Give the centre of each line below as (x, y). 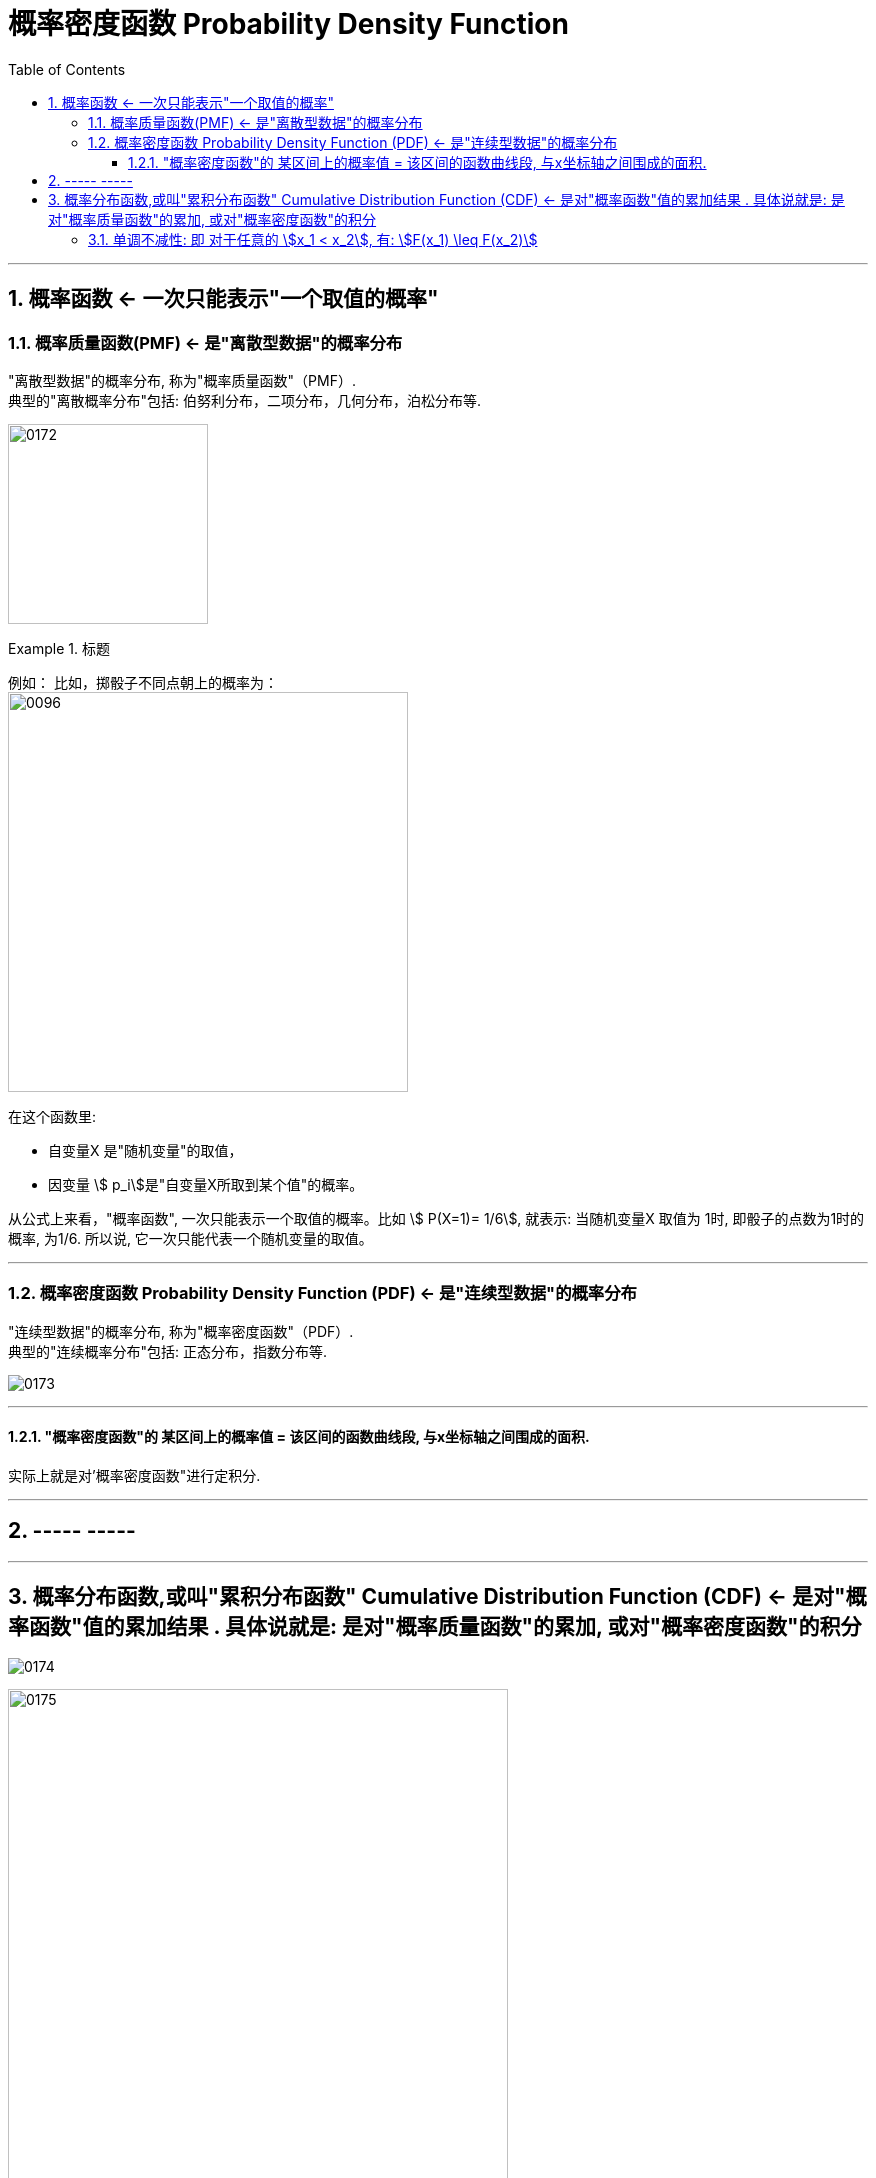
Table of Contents (67, 69)
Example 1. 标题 (59, 648)
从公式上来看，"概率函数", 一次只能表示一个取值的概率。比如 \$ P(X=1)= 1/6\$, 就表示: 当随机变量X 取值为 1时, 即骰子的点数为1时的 (436, 1218)
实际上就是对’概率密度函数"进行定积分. (134, 1475)
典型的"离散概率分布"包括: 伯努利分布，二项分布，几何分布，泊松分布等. (245, 400)
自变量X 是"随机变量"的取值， (145, 1150)
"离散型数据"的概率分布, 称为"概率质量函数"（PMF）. (182, 380)
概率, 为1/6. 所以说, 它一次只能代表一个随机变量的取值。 (190, 1238)
